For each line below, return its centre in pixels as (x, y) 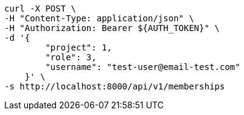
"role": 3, (71, 57)
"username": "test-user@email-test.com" (143, 67)
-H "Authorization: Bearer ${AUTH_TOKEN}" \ (112, 28)
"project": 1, (79, 47)
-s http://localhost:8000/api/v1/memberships (115, 86)
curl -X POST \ (40, 9)
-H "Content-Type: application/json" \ (99, 18)
